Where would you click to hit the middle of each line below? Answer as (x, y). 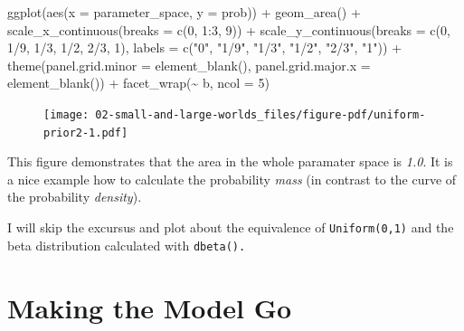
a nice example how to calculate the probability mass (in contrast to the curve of (232, 179)
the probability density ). (75, 197)
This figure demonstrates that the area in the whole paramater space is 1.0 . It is (230, 161)
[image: (66, 114)
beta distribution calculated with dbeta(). (127, 245)
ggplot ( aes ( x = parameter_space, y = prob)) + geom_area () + (184, 12)
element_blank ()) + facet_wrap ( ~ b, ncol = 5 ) (138, 83)
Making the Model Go (150, 307)
